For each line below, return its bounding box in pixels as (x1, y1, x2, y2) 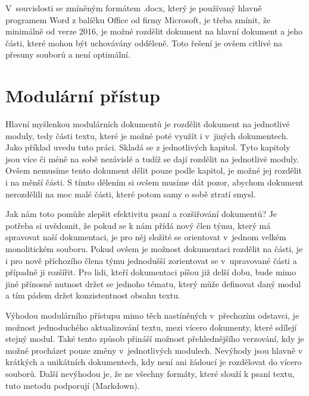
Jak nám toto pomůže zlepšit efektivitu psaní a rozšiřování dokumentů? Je (5, 208, 277, 220)
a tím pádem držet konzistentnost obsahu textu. (5, 289, 180, 301)
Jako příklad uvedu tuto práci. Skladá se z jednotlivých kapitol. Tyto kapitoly (5, 141, 291, 153)
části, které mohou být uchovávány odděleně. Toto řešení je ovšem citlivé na (5, 36, 282, 49)
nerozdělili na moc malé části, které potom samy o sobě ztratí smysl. (5, 187, 256, 200)
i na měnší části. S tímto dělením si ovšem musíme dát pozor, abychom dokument (5, 176, 304, 188)
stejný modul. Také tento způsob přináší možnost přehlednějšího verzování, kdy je (5, 332, 304, 345)
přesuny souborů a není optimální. (5, 48, 130, 61)
